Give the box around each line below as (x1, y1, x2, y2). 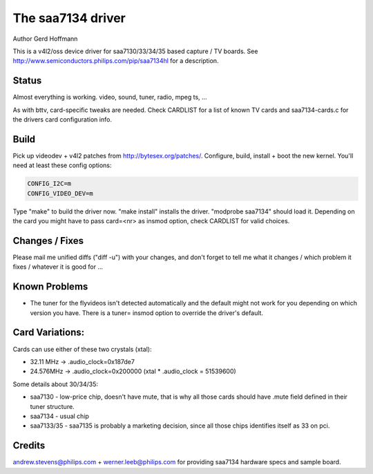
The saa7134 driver (12, 10, 126, 26)
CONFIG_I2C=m (27, 180, 72, 188)
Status (12, 75, 42, 86)
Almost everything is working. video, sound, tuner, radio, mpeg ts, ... (12, 93, 207, 102)
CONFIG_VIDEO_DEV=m (27, 189, 93, 197)
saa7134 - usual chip (30, 412, 90, 420)
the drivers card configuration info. (12, 115, 112, 124)
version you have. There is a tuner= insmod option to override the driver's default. (30, 308, 264, 317)
